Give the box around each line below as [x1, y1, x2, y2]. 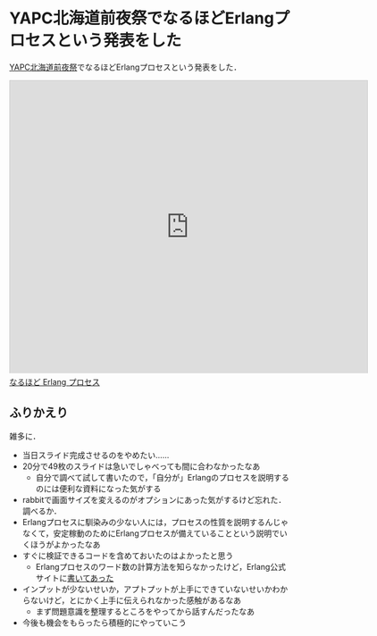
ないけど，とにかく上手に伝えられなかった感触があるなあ [29, 595, 242, 606]
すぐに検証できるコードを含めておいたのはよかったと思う [21, 550, 234, 561]
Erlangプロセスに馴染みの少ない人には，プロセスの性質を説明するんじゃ [21, 516, 289, 527]
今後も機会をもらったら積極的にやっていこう [21, 617, 188, 628]
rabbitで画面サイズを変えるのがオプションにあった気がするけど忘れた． [21, 494, 287, 505]
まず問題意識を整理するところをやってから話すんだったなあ [35, 606, 255, 616]
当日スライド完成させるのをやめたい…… [21, 449, 170, 460]
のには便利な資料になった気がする [35, 483, 162, 494]
